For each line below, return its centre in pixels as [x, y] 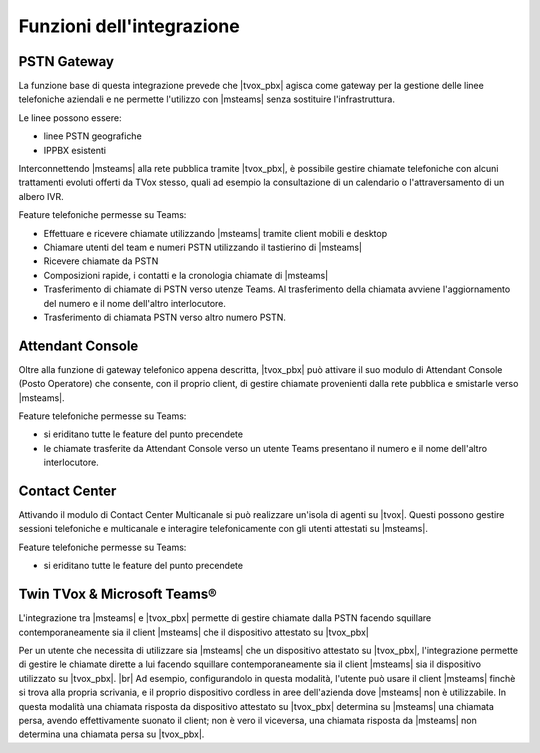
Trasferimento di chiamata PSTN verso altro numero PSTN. [165, 317]
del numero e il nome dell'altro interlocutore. [135, 303]
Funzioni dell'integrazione [129, 26]
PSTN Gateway [66, 61]
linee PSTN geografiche [92, 136]
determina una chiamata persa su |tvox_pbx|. [111, 734]
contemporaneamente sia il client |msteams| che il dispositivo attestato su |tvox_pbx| [193, 632]
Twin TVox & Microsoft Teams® [117, 594]
